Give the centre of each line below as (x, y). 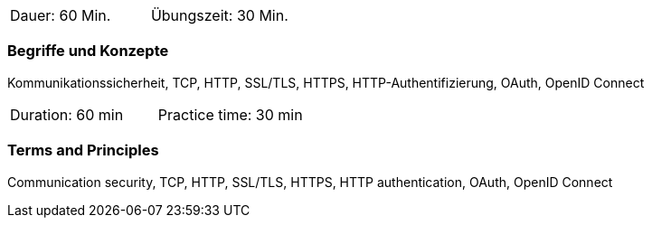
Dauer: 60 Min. (61, 15)
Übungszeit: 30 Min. (219, 15)
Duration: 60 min (67, 114)
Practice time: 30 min (230, 114)
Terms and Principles (83, 150)
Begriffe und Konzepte (88, 51)
